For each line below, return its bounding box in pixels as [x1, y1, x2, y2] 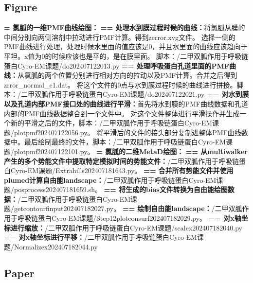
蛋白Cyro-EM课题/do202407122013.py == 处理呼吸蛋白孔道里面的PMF [4, 60, 229, 71]
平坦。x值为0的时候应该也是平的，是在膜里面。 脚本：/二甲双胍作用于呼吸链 [4, 51, 249, 61]
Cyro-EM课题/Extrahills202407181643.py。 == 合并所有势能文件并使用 [10, 165, 234, 176]
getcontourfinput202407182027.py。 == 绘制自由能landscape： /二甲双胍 [14, 203, 242, 213]
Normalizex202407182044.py [14, 241, 98, 251]
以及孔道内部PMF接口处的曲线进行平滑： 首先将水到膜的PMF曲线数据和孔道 [4, 98, 248, 108]
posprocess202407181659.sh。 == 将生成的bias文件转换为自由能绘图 [14, 184, 228, 195]
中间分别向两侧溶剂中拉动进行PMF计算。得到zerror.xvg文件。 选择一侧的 [4, 32, 235, 42]
